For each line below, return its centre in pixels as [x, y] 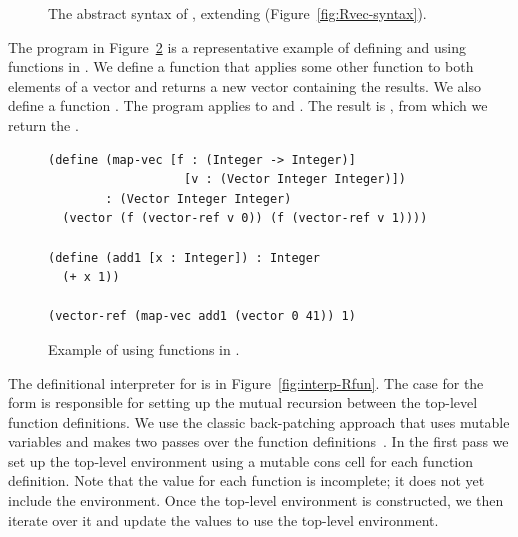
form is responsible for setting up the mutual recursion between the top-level [243, 402]
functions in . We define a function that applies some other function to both [241, 66]
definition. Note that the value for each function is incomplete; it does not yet [246, 480]
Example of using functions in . [144, 348]
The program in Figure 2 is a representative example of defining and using [237, 46]
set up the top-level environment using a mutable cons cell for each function [241, 460]
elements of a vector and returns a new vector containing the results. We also [245, 85]
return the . [43, 124]
